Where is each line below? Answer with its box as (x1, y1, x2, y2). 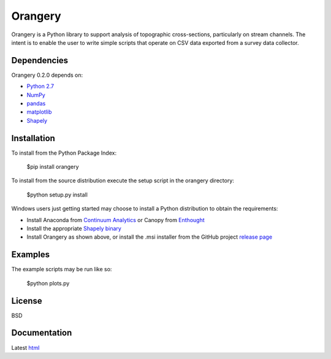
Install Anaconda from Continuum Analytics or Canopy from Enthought (26, 216, 205, 223)
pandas (26, 100, 46, 107)
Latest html (11, 344, 40, 351)
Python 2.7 (26, 83, 55, 90)
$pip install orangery (26, 163, 79, 171)
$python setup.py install (26, 191, 88, 198)
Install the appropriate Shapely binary (26, 225, 122, 233)
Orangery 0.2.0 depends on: (11, 71, 83, 79)
